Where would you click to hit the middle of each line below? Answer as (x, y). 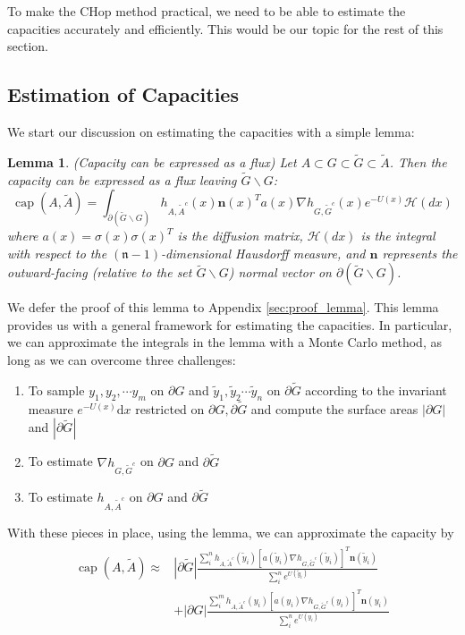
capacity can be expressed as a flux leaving (122, 179)
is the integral (398, 236)
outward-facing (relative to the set (100, 272)
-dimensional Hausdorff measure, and (263, 253)
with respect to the (57, 253)
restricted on (170, 408)
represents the (420, 253)
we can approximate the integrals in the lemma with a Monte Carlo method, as (224, 342)
